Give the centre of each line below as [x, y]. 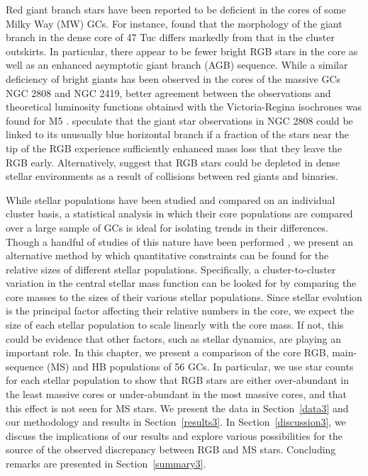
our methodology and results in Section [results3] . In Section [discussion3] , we [176, 422]
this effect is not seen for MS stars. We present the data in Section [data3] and [177, 408]
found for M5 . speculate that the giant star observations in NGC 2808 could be [179, 120]
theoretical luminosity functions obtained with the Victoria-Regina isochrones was [184, 107]
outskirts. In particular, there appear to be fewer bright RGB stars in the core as [182, 51]
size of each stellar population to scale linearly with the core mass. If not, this [175, 325]
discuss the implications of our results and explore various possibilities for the [174, 435]
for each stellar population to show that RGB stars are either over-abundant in [178, 380]
